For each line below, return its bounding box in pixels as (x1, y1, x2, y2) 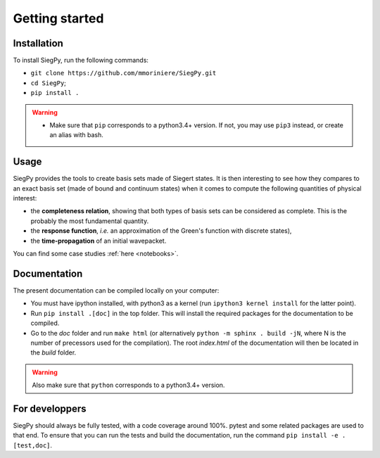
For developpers (13, 402, 87, 414)
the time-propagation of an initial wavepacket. (30, 236, 167, 245)
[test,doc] (13, 441, 51, 450)
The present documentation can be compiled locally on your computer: (13, 286, 220, 295)
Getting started (13, 11, 104, 26)
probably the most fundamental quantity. (30, 217, 149, 225)
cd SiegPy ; (30, 78, 67, 87)
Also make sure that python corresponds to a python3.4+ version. (32, 381, 225, 390)
